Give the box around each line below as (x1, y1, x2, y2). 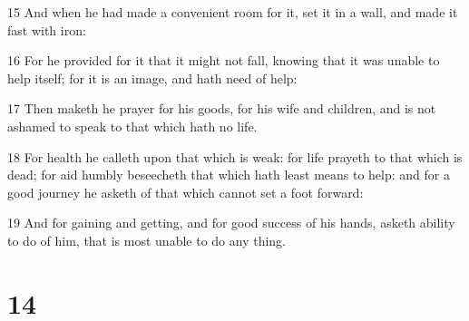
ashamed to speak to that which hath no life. (7, 116, 258, 135)
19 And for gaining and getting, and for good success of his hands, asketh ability (7, 213, 455, 232)
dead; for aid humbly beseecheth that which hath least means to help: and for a (7, 165, 450, 184)
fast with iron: (7, 20, 86, 39)
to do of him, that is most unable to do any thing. (7, 230, 287, 249)
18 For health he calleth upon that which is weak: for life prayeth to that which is (7, 147, 463, 166)
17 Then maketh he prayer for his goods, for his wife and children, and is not (7, 99, 436, 118)
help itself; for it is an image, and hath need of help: (7, 68, 298, 87)
